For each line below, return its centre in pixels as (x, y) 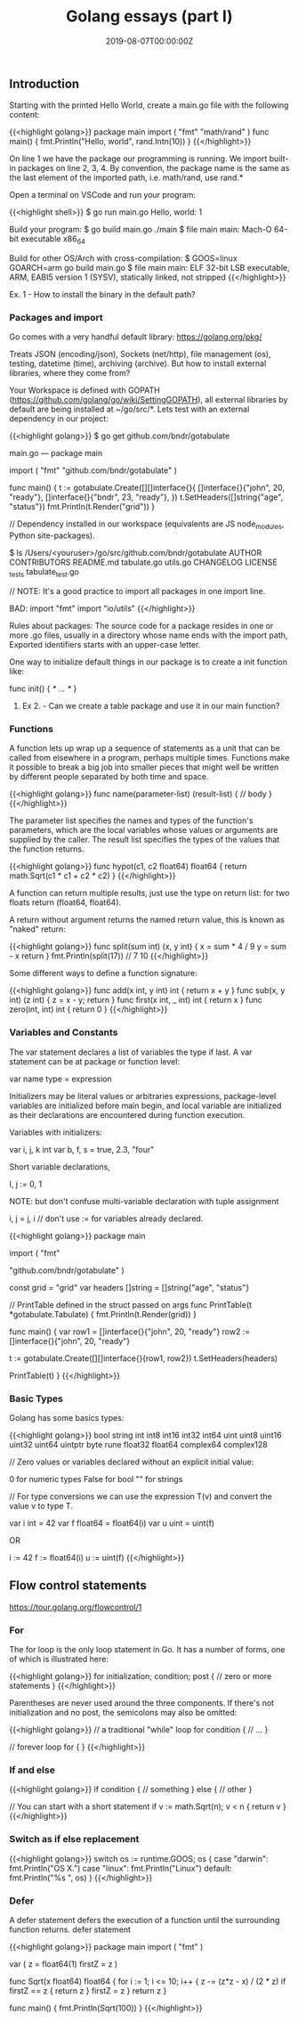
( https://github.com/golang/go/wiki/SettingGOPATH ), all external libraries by (149, 400)
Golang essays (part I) (149, 16)
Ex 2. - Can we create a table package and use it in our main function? (151, 706)
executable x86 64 (53, 240)
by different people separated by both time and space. (109, 777)
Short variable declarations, (60, 1166)
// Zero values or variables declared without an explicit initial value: (132, 1462)
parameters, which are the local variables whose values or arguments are (144, 830)
